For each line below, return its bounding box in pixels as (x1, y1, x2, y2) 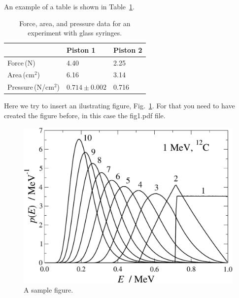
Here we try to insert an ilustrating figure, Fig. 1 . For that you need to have (4, 100, 235, 111)
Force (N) (7, 57, 35, 67)
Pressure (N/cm (7, 82, 54, 92)
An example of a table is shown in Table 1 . (4, 1, 135, 11)
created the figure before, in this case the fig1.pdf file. (4, 110, 166, 120)
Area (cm (7, 69, 34, 80)
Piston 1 (67, 44, 96, 55)
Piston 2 (113, 44, 142, 55)
